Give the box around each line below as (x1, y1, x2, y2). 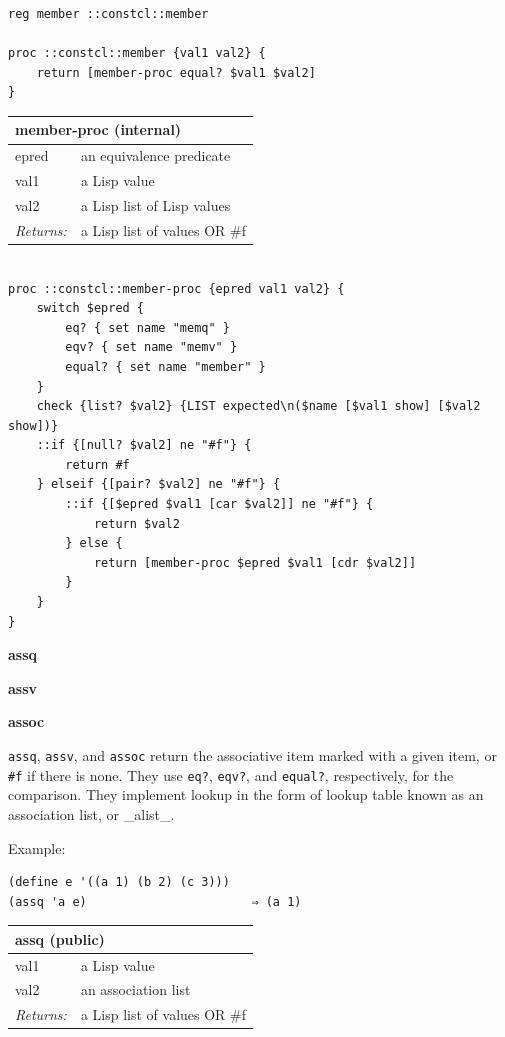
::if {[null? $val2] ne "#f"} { (36, 438, 252, 453)
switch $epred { (36, 301, 145, 316)
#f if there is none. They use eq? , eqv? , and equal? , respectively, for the (8, 764, 454, 785)
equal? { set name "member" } (65, 359, 266, 374)
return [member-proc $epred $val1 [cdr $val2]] (93, 555, 417, 570)
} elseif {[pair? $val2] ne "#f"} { (36, 477, 281, 492)
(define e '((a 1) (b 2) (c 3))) (8, 875, 230, 890)
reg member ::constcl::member (8, 7, 209, 21)
